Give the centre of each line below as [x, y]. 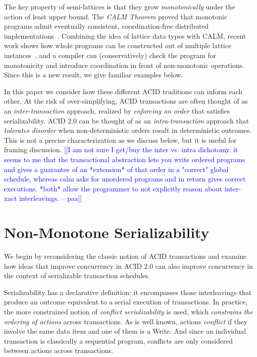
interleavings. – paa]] [51, 198]
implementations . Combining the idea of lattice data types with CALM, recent [125, 35]
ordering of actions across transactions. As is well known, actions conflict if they [126, 321]
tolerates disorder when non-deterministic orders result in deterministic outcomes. [128, 130]
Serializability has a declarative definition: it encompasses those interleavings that [128, 292]
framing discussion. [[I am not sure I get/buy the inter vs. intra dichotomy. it [121, 149]
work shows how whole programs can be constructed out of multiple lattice [118, 45]
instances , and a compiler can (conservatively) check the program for [110, 55]
